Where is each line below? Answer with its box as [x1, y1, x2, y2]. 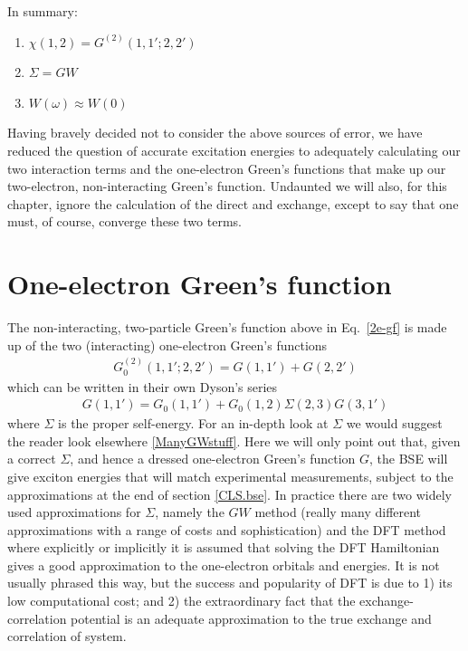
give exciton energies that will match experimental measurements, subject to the [7, 466, 454, 485]
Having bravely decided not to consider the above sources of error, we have [7, 123, 423, 142]
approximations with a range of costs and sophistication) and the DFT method [7, 520, 446, 539]
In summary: [7, 2, 78, 20]
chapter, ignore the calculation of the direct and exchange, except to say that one [7, 194, 459, 213]
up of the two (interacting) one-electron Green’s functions [7, 335, 328, 354]
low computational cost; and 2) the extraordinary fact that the [7, 591, 356, 610]
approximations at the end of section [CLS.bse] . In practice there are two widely [7, 484, 452, 503]
